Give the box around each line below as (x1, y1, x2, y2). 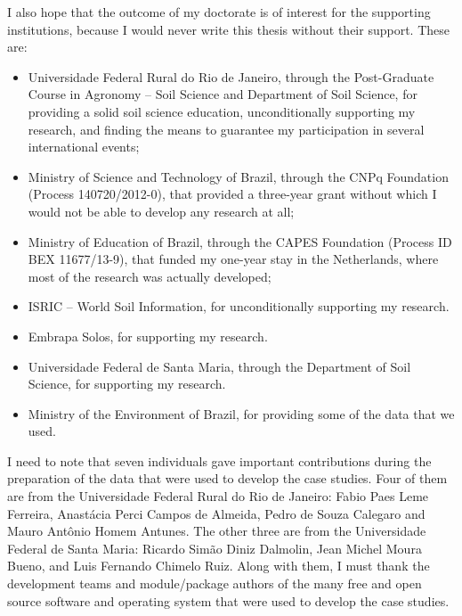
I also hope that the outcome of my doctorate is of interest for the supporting (7, 3, 431, 21)
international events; (28, 137, 140, 156)
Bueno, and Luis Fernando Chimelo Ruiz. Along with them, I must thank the (7, 556, 430, 575)
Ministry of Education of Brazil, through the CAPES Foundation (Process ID (28, 232, 452, 251)
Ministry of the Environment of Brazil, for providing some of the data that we (28, 404, 455, 423)
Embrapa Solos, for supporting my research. (28, 326, 268, 345)
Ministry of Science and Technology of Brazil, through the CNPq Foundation (28, 167, 449, 185)
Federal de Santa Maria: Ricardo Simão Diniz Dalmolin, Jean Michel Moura (7, 538, 422, 557)
